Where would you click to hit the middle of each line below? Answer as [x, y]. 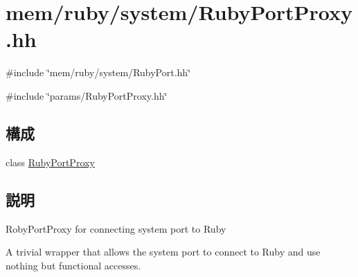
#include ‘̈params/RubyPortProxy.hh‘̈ [87, 95]
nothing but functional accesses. [73, 265]
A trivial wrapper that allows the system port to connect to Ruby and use [163, 252]
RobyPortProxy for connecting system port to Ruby [116, 228]
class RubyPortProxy [50, 162]
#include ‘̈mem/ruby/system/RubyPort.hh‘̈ [98, 72]
